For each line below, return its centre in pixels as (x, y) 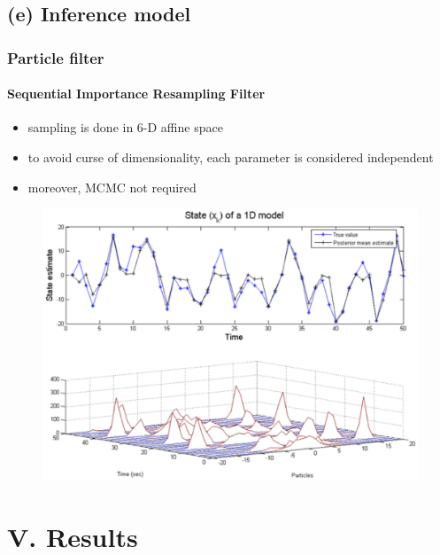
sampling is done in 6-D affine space (125, 127)
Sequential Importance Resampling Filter (136, 94)
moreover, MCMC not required (112, 187)
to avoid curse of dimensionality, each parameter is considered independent (231, 157)
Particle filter (56, 57)
